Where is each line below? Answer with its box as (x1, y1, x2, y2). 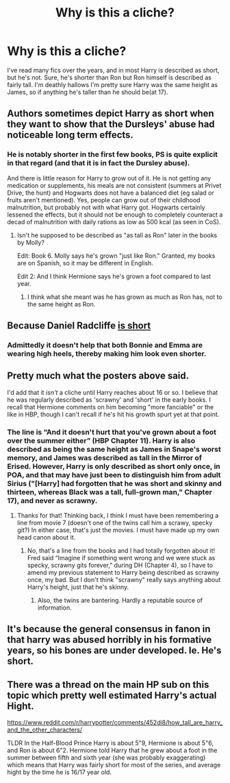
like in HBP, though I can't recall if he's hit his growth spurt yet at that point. (7, 410, 220, 418)
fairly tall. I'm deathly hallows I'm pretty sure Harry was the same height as (7, 80, 218, 88)
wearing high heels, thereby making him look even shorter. (7, 348, 207, 358)
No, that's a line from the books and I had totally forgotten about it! (27, 546, 216, 555)
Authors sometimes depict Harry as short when (7, 108, 214, 119)
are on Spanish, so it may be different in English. (16, 258, 154, 267)
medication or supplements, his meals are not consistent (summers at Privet (7, 181, 222, 189)
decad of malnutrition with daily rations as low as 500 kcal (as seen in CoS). (7, 217, 221, 226)
